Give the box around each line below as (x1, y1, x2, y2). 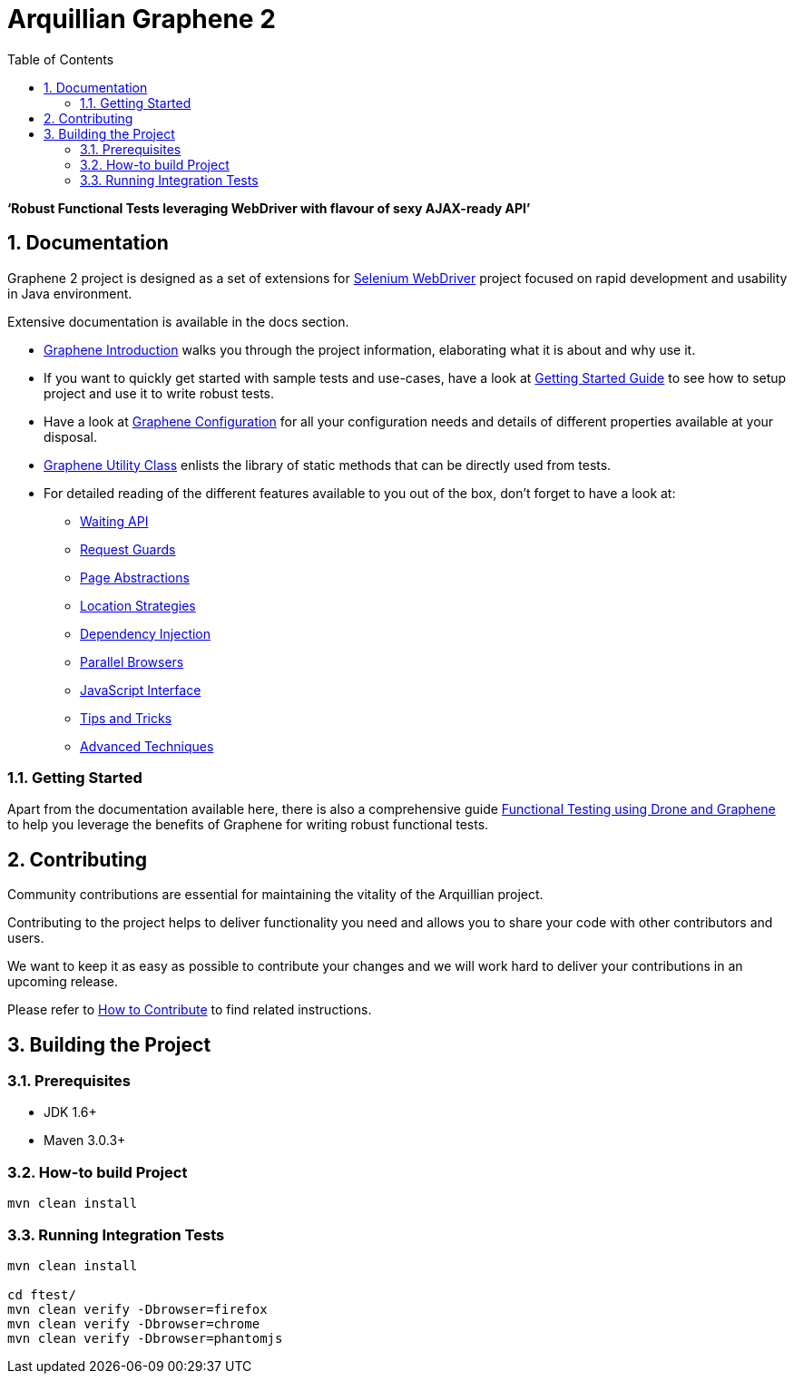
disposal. (44, 428, 97, 445)
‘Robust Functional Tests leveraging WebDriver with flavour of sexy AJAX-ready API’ (7, 200, 531, 216)
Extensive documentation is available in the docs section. (7, 313, 349, 329)
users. (7, 930, 44, 946)
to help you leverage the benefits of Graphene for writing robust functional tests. (7, 817, 489, 833)
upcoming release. (7, 974, 119, 990)
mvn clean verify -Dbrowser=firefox (7, 1301, 268, 1317)
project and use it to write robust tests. (44, 385, 275, 401)
